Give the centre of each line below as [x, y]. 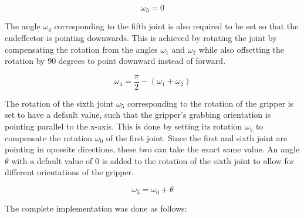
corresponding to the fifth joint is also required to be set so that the [176, 26]
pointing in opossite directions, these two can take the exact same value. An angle [152, 149]
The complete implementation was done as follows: [96, 208]
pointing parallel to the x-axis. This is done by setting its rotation [124, 126]
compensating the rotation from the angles [81, 49]
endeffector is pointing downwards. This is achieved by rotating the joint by [141, 38]
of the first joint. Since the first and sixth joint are [197, 137]
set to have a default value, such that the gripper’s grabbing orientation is [138, 115]
